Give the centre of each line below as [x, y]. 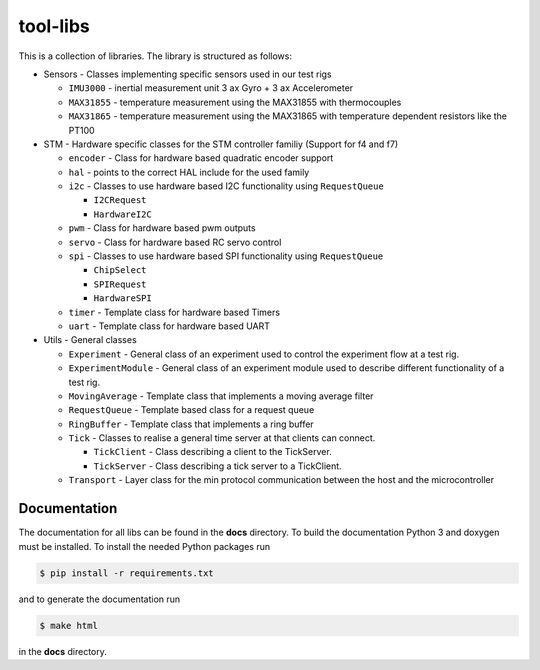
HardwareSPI [122, 298]
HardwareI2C [122, 214]
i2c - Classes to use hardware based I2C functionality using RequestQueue [226, 186]
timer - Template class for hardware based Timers [174, 312]
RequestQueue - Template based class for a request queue [191, 410]
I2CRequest [120, 200]
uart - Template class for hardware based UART [169, 326]
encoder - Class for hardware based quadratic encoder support [201, 158]
